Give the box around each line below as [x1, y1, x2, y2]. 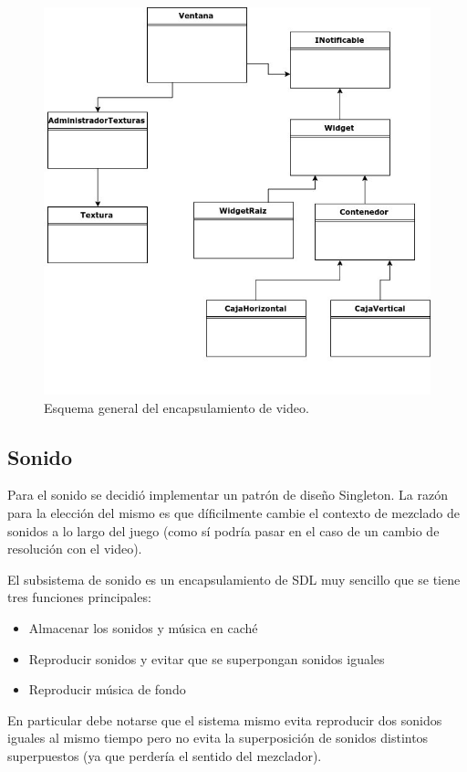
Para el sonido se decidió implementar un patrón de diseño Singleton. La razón [7, 485, 449, 504]
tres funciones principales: [7, 587, 151, 607]
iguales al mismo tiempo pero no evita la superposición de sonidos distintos [7, 728, 429, 747]
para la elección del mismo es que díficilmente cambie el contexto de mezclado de [7, 502, 460, 522]
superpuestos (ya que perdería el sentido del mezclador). [7, 746, 322, 765]
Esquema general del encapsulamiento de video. [44, 397, 309, 417]
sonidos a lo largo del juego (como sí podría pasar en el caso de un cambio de [7, 521, 440, 540]
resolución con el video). [7, 539, 142, 558]
